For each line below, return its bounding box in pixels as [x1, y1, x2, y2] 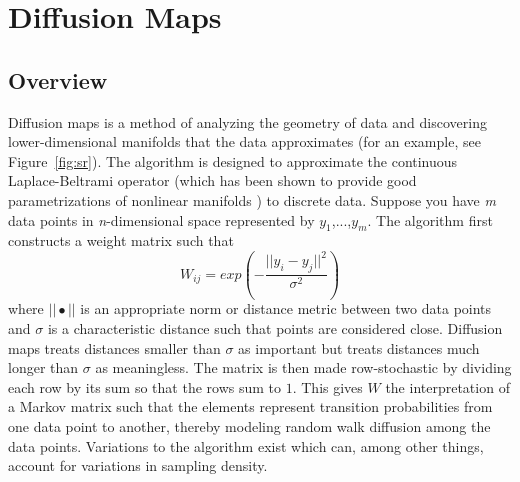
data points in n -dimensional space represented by [8, 209, 315, 230]
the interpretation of [385, 376, 510, 397]
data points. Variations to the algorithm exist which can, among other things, [8, 435, 484, 456]
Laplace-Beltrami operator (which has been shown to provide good [8, 170, 417, 191]
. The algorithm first [367, 209, 493, 230]
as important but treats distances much [238, 337, 480, 358]
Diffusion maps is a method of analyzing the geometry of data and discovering [8, 111, 487, 132]
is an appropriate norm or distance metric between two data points [80, 298, 492, 319]
